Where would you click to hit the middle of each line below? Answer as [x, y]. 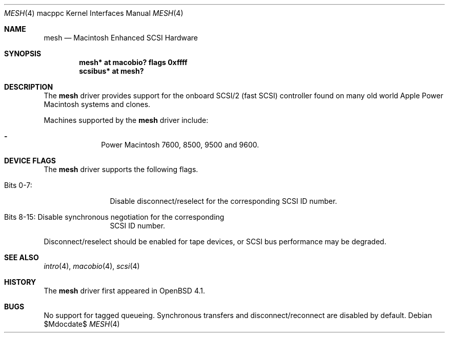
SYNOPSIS [23, 54]
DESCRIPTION [29, 87]
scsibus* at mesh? [111, 71]
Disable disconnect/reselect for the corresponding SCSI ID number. [223, 201]
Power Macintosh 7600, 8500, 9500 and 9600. [180, 145]
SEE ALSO [22, 257]
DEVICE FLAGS [30, 161]
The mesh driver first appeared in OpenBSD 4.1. [125, 291]
